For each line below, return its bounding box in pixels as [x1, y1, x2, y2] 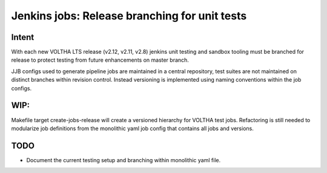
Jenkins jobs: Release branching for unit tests [11, 9, 247, 22]
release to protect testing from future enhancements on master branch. [11, 56, 189, 64]
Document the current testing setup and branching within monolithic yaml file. [26, 156, 221, 163]
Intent [11, 32, 35, 42]
